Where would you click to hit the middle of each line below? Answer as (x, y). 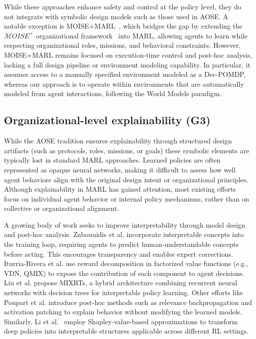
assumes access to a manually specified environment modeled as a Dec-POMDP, (125, 74)
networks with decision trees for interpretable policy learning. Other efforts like (124, 292)
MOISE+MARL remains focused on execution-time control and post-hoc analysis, (128, 54)
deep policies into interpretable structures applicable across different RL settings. (127, 331)
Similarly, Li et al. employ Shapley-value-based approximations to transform (121, 321)
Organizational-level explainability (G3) (107, 120)
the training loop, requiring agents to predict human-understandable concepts (121, 244)
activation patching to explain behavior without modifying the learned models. (123, 312)
